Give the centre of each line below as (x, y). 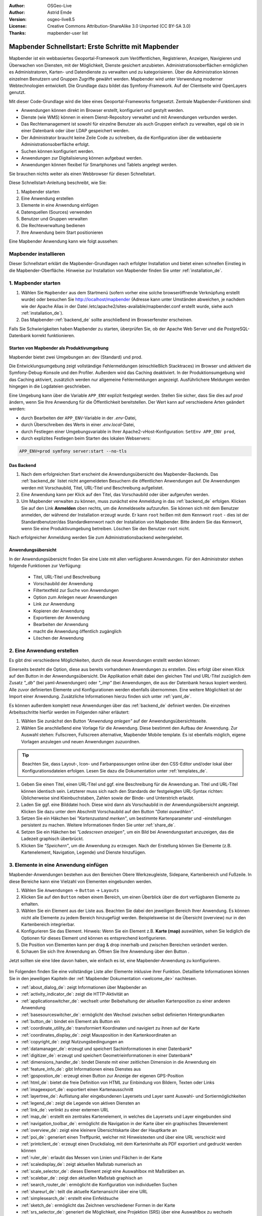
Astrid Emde (60, 13)
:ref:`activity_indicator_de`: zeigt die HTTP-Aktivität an (75, 994)
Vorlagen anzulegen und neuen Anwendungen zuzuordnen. (81, 741)
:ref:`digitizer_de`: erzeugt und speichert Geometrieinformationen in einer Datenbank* (107, 1055)
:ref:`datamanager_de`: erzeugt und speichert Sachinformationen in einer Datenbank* (107, 1049)
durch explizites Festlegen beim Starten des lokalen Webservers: (86, 438)
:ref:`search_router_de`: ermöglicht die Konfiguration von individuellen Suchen (99, 1185)
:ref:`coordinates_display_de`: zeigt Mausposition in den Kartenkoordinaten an (99, 1035)
